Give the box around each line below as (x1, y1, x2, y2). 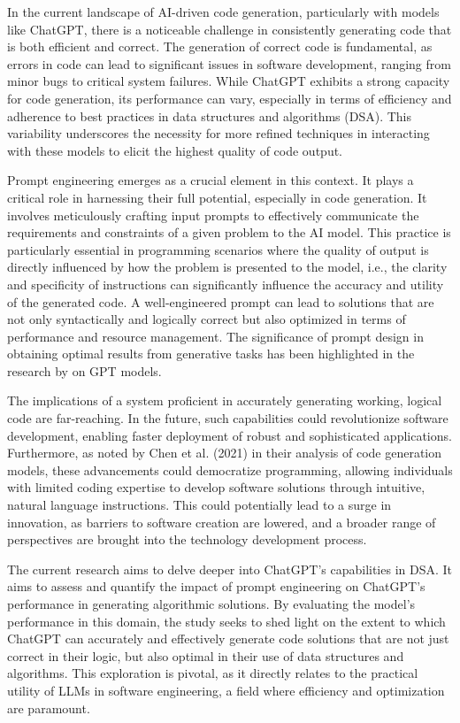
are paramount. (7, 698, 90, 717)
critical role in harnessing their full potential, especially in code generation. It (7, 188, 427, 206)
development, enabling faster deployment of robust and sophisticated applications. (7, 426, 452, 444)
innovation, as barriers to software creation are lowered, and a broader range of (7, 512, 436, 531)
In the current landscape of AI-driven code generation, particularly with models (7, 3, 440, 20)
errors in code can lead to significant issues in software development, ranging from (7, 54, 451, 73)
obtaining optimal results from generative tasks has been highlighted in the (7, 344, 415, 363)
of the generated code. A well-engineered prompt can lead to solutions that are (7, 292, 434, 311)
